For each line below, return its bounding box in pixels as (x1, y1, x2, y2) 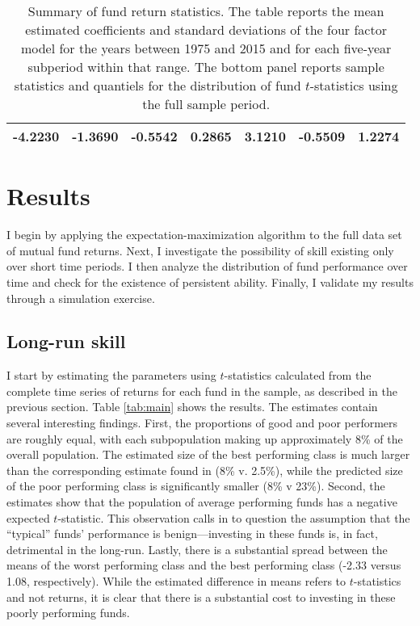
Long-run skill (6, 329, 126, 354)
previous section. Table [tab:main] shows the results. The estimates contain (6, 398, 378, 415)
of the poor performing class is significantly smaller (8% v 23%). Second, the (6, 477, 385, 494)
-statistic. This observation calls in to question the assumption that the (57, 509, 410, 526)
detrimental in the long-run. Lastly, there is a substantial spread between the (6, 540, 388, 557)
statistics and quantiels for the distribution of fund (14, 76, 301, 95)
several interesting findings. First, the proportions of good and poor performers (6, 414, 398, 431)
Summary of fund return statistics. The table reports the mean (27, 2, 384, 20)
